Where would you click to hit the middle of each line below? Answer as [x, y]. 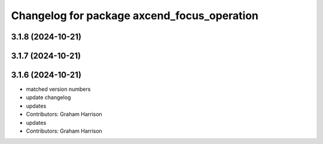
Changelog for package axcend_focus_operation [135, 16]
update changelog [48, 97]
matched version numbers [58, 89]
